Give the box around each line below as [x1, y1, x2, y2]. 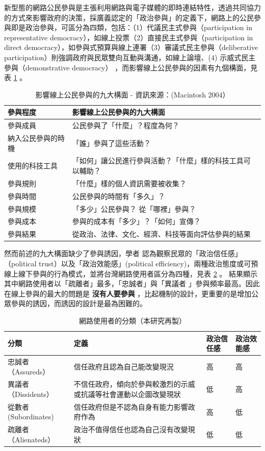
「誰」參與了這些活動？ [72, 137, 151, 148]
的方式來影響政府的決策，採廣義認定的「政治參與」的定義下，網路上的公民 [4, 12, 254, 22]
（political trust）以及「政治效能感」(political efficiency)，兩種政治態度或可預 [4, 258, 258, 268]
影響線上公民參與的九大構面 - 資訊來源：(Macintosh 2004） [35, 89, 230, 99]
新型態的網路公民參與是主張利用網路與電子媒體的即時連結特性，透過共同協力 [4, 2, 261, 12]
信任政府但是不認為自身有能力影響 [73, 401, 188, 412]
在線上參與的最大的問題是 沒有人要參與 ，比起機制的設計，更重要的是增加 [4, 288, 252, 298]
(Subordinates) [8, 411, 54, 422]
